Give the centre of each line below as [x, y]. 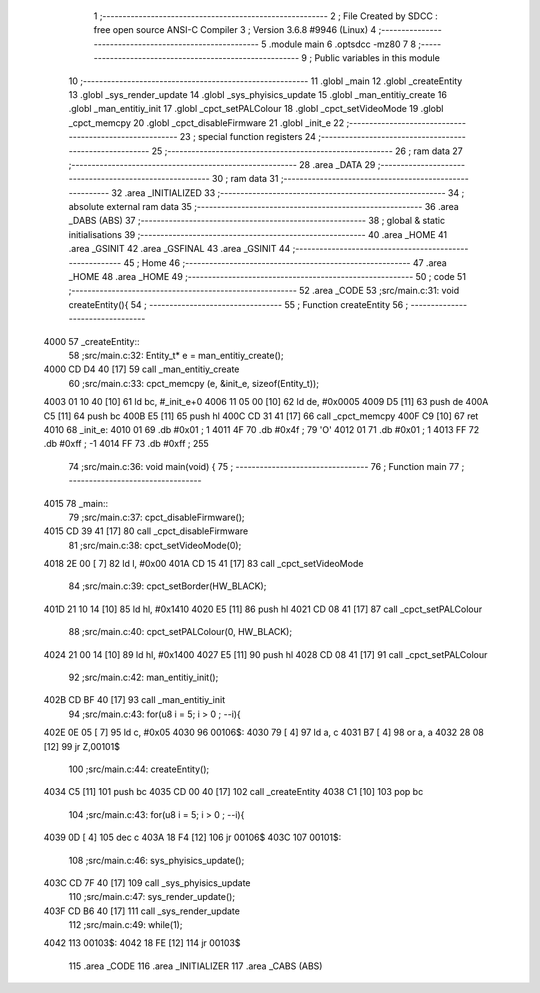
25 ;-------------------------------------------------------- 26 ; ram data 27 [307, 151]
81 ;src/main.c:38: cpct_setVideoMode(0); [155, 545]
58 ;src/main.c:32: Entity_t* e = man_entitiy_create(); [176, 355]
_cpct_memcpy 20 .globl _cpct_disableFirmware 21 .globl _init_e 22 [206, 122]
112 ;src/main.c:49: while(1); [125, 925]
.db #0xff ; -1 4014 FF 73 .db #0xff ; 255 [126, 444]
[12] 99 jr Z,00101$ [81, 746]
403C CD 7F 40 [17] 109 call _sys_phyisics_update [147, 882]
